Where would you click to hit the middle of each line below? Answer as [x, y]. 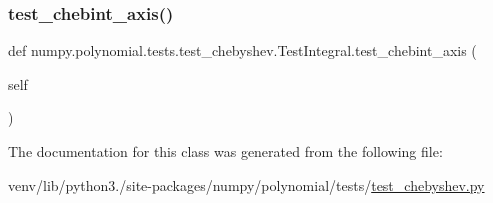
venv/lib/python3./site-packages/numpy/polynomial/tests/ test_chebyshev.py [246, 184]
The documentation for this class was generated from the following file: [225, 151]
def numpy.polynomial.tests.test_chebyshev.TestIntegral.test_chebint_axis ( [242, 50]
